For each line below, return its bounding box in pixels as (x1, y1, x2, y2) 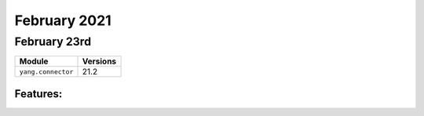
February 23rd (14, 34, 92, 49)
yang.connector (19, 67, 74, 76)
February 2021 (14, 12, 111, 29)
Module (19, 56, 49, 67)
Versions (82, 56, 117, 67)
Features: (14, 87, 63, 100)
